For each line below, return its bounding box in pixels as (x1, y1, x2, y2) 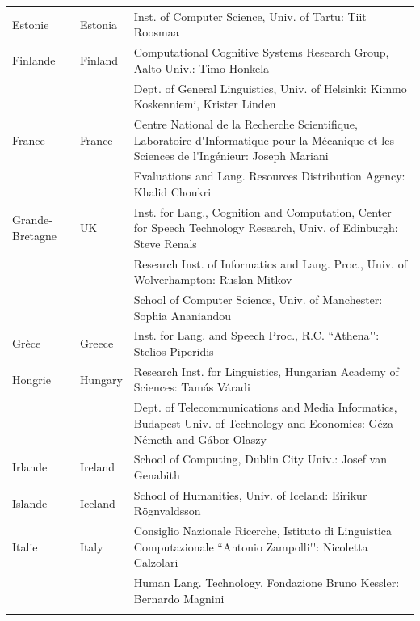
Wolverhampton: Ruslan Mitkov (133, 271, 292, 288)
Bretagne (12, 226, 57, 243)
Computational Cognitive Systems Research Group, (133, 44, 389, 61)
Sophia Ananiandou (133, 306, 232, 323)
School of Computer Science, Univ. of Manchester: (133, 291, 383, 307)
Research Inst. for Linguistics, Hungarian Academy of (133, 362, 399, 379)
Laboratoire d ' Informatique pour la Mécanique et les (133, 131, 394, 148)
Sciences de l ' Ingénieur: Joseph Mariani (133, 147, 329, 164)
